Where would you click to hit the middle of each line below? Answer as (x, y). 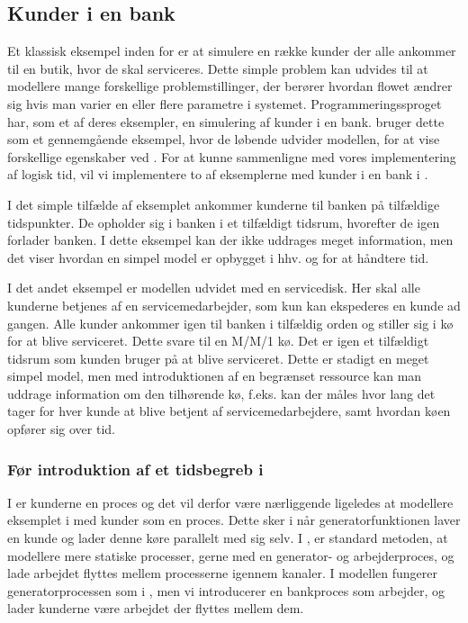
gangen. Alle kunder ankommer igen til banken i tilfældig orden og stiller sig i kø (230, 323)
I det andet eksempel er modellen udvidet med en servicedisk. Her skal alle (214, 288)
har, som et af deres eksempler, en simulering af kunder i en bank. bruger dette (226, 121)
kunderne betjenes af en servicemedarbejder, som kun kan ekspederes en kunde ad (234, 305)
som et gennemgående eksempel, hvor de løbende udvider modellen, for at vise (224, 139)
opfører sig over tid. (61, 429)
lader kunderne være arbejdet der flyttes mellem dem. (156, 608)
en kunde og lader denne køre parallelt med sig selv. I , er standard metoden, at (228, 538)
